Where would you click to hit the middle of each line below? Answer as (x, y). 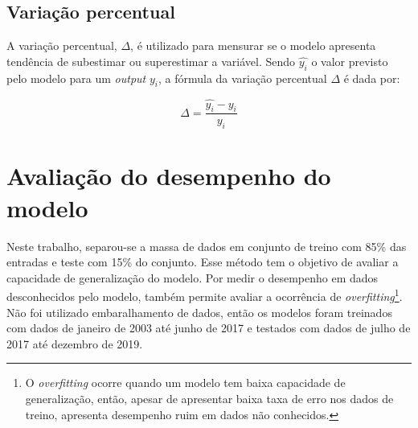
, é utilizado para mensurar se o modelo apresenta (253, 45)
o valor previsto (350, 61)
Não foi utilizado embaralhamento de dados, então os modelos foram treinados (199, 312)
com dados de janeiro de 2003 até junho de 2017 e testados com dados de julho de (209, 328)
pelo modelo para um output (76, 78)
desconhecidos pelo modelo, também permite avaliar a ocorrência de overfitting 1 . (205, 295)
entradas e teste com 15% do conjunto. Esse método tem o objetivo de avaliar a (203, 262)
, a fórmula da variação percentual (242, 78)
